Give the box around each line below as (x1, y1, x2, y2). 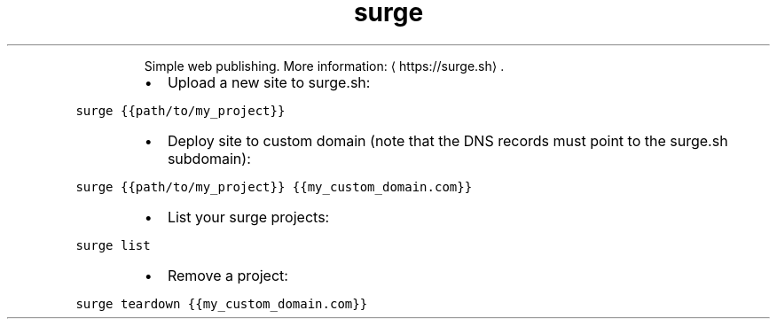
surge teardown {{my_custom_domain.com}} (75, 296, 368, 311)
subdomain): (167, 149, 251, 167)
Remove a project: (167, 266, 288, 284)
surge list (75, 237, 151, 252)
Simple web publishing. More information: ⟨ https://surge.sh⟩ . (144, 58, 505, 74)
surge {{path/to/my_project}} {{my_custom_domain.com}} (75, 179, 473, 194)
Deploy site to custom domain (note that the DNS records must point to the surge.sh (167, 131, 728, 150)
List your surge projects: (167, 207, 330, 226)
